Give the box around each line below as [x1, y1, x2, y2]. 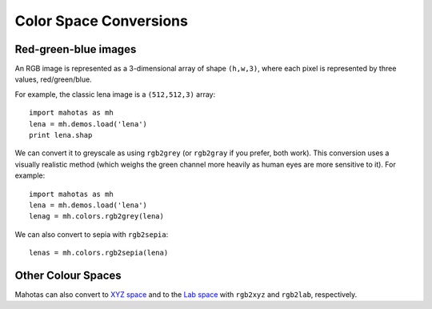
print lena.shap [29, 130, 93, 140]
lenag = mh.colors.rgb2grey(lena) [29, 212, 164, 221]
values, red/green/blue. [14, 74, 92, 84]
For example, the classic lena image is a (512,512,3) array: [14, 89, 216, 99]
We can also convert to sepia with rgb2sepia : [14, 229, 169, 239]
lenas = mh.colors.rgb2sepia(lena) [29, 248, 169, 258]
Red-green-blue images [14, 42, 137, 56]
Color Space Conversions [14, 12, 188, 30]
